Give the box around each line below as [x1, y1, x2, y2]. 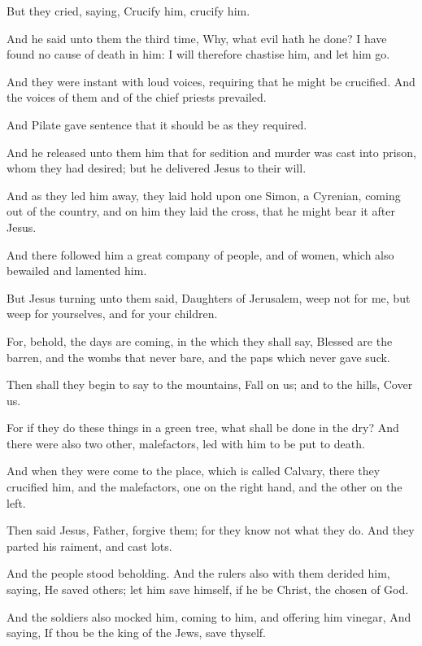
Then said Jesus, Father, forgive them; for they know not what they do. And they [7, 522, 415, 539]
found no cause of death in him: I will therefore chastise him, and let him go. [7, 46, 390, 63]
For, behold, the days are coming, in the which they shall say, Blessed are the [7, 332, 393, 349]
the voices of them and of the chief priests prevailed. [7, 89, 267, 106]
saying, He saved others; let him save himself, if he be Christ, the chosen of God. [7, 581, 409, 598]
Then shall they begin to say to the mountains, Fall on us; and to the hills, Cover [7, 376, 413, 393]
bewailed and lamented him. [7, 262, 147, 279]
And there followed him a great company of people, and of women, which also [7, 246, 394, 263]
